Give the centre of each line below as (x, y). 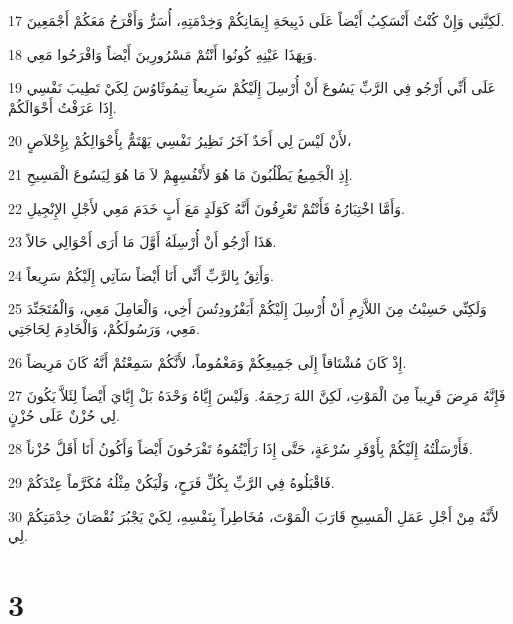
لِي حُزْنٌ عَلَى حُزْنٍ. (64, 414)
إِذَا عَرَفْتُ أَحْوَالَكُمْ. (62, 106)
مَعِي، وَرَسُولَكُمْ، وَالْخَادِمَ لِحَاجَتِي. (104, 327)
